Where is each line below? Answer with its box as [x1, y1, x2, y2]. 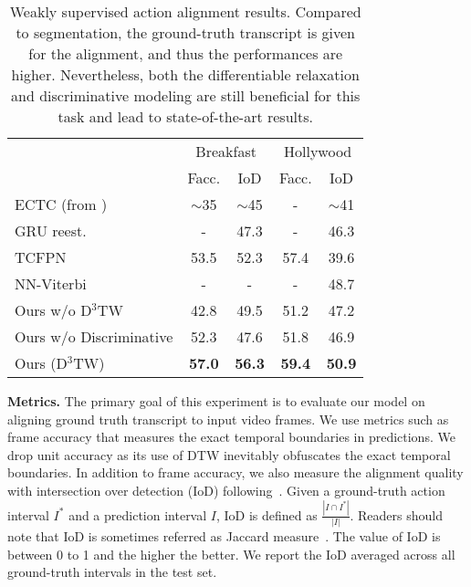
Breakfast [195, 141, 256, 162]
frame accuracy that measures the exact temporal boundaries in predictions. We [7, 427, 455, 446]
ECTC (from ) [15, 194, 108, 215]
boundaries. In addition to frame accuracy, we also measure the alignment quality [7, 463, 464, 482]
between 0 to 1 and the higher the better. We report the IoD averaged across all [7, 544, 455, 563]
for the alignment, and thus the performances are [28, 43, 343, 64]
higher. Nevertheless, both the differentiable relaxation [11, 64, 360, 85]
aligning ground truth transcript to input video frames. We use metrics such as [7, 409, 449, 428]
